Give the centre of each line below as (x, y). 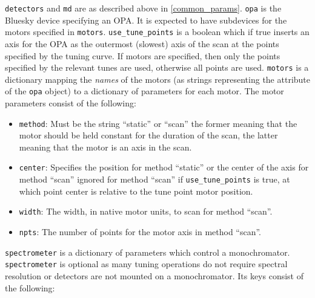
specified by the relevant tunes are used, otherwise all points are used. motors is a (157, 67)
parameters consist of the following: (71, 103)
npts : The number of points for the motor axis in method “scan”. (140, 232)
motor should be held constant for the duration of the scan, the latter (148, 135)
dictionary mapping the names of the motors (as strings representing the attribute (158, 79)
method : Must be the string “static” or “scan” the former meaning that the (158, 123)
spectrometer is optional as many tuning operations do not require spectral (146, 264)
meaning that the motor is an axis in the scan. (105, 147)
